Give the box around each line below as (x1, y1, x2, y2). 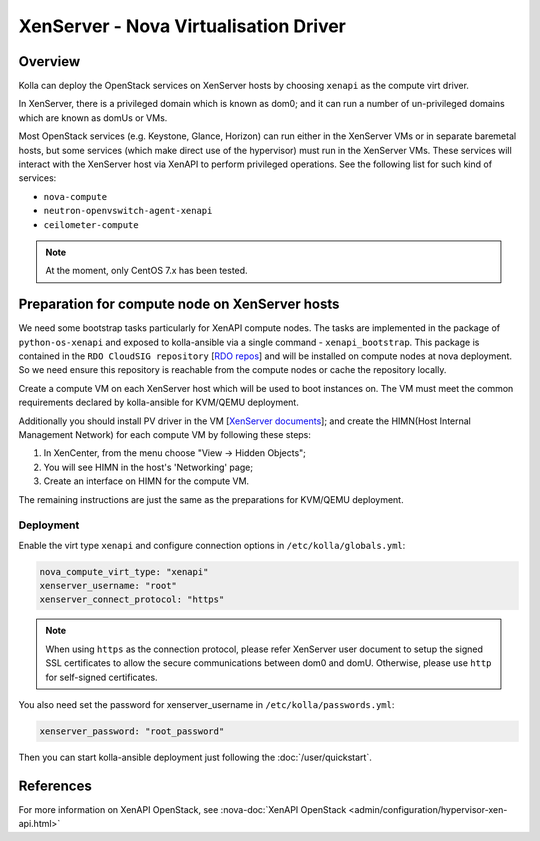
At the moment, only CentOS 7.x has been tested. (45, 265, 249, 277)
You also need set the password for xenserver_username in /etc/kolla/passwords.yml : (18, 699, 395, 711)
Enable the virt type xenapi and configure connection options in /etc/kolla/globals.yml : (18, 539, 406, 551)
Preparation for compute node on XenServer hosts (18, 296, 340, 313)
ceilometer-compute (43, 219, 139, 230)
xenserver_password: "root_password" (39, 726, 225, 737)
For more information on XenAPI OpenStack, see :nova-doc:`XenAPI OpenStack (18, 803, 347, 815)
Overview (18, 53, 81, 70)
